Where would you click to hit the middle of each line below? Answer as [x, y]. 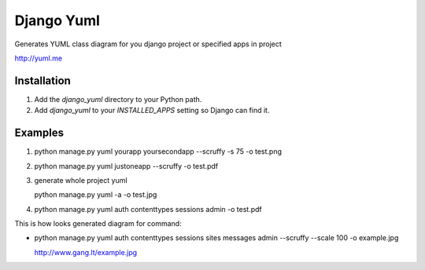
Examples [39, 133]
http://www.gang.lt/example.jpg [86, 252]
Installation [42, 80]
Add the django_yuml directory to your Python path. [118, 99]
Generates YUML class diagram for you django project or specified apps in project [148, 44]
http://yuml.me [39, 58]
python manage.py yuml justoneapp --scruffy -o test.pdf [126, 166]
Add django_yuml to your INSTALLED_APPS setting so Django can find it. [152, 111]
